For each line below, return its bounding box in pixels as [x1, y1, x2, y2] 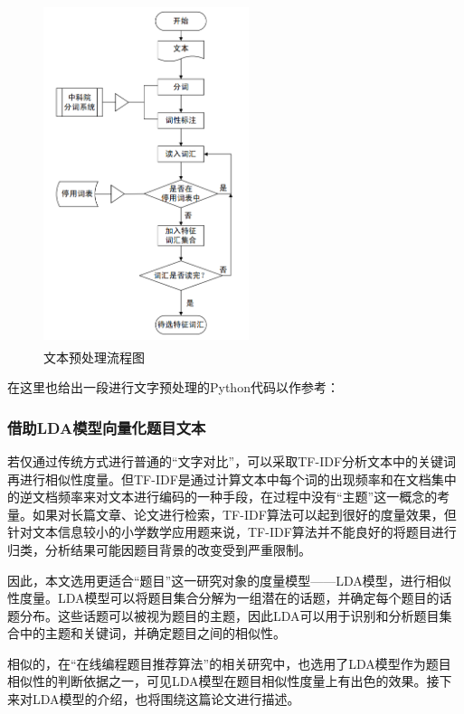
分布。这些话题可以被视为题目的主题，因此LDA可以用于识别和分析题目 [19, 606, 440, 625]
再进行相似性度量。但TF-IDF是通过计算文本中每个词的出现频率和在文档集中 [7, 469, 457, 488]
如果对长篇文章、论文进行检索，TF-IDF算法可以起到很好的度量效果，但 [32, 504, 457, 523]
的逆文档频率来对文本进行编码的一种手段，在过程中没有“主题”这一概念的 [7, 487, 438, 506]
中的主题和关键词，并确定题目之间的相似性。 [19, 624, 286, 643]
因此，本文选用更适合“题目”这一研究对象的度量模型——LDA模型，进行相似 [7, 570, 451, 589]
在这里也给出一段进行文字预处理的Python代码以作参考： [7, 378, 339, 397]
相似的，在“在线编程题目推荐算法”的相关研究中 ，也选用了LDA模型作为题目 [7, 653, 451, 672]
